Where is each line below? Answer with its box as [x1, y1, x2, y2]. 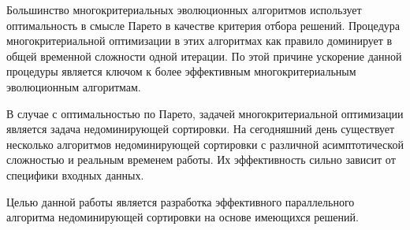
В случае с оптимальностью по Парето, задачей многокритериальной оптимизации [6, 105, 404, 121]
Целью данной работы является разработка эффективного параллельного [6, 193, 355, 210]
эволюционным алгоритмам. [6, 78, 141, 95]
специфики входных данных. [6, 166, 144, 183]
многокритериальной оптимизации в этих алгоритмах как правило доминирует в [6, 32, 393, 49]
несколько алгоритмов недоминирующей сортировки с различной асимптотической [6, 135, 404, 152]
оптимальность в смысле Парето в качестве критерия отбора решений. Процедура [6, 17, 400, 33]
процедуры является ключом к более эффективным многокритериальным [6, 63, 356, 80]
